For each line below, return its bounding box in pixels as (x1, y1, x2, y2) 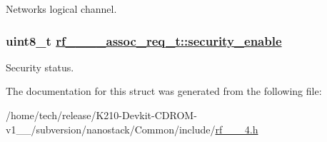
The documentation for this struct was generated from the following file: (6, 83, 322, 98)
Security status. (6, 59, 74, 74)
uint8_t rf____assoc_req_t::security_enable (6, 31, 282, 49)
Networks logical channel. (6, 1, 117, 16)
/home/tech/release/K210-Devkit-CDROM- (6, 108, 197, 122)
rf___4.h (215, 121, 258, 136)
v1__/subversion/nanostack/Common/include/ (6, 121, 216, 136)
